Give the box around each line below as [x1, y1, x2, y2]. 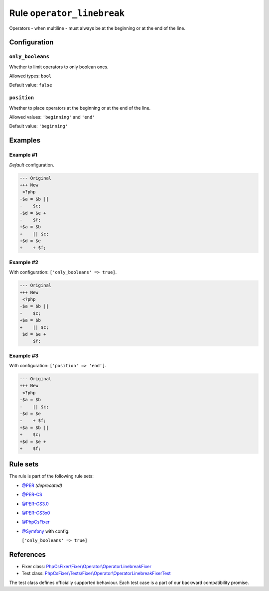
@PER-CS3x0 [21, 510, 50, 516]
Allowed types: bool [9, 73, 52, 79]
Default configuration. [9, 162, 54, 168]
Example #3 [9, 352, 39, 359]
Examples [9, 136, 41, 145]
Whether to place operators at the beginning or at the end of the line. [9, 105, 151, 111]
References [9, 550, 46, 559]
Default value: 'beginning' [9, 123, 68, 129]
